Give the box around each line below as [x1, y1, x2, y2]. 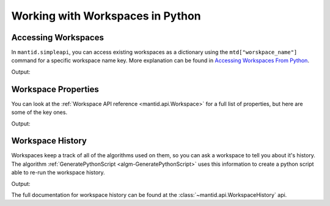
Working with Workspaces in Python [11, 9, 201, 23]
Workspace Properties [11, 84, 99, 94]
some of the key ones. [11, 108, 67, 116]
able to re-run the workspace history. [11, 169, 105, 176]
